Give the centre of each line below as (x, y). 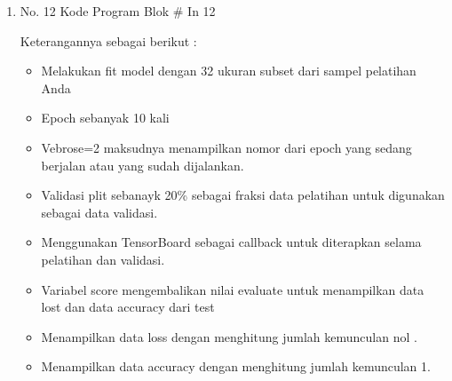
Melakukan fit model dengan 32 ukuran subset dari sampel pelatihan (229, 71)
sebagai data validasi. (99, 212)
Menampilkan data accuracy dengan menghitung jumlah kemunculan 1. (236, 366)
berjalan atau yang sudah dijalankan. (143, 165)
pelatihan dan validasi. (103, 259)
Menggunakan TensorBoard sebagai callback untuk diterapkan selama (231, 242)
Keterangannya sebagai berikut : (108, 40)
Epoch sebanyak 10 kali (105, 118)
